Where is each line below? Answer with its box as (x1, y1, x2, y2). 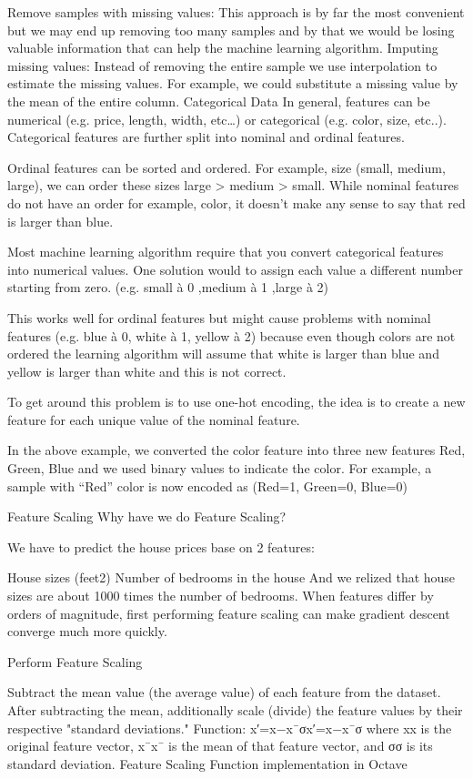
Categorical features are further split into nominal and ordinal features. (7, 127, 405, 147)
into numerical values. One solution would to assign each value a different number (7, 259, 463, 278)
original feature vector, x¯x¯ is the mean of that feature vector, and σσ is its (7, 736, 433, 755)
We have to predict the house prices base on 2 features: (7, 537, 315, 556)
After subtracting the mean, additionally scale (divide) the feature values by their (7, 701, 463, 719)
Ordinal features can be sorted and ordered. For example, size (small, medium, (7, 157, 446, 177)
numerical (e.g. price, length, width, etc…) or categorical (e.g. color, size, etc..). (7, 109, 447, 128)
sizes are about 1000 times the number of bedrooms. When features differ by (7, 586, 434, 605)
